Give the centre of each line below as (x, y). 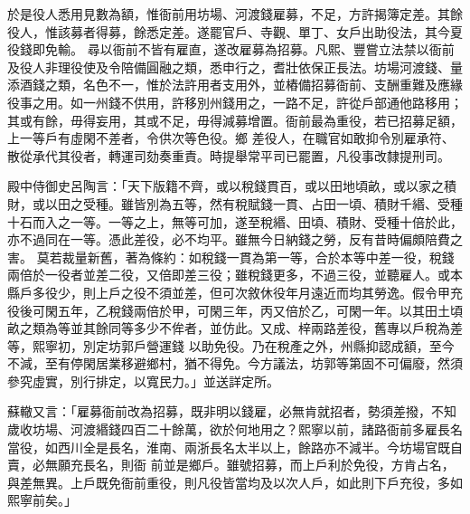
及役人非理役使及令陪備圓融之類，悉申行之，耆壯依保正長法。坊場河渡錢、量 (235, 67)
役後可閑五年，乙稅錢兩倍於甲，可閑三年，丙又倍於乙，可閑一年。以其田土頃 (235, 310)
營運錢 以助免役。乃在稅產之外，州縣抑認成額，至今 (300, 345)
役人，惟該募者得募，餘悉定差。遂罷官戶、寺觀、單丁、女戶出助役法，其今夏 (235, 31)
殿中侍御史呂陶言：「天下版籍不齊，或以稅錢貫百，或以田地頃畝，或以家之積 (232, 186)
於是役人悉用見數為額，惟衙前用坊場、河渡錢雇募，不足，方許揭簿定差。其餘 (235, 14)
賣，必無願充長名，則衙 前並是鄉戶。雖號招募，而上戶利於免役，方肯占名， (231, 465)
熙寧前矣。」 (42, 500)
